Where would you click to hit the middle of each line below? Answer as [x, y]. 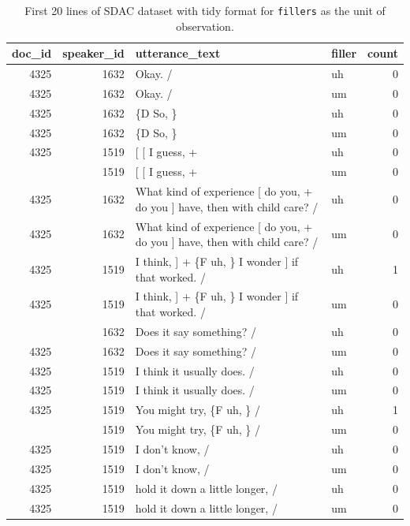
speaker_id [93, 53]
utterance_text [178, 53]
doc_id [32, 53]
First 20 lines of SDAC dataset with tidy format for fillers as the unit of [205, 10]
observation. [205, 26]
